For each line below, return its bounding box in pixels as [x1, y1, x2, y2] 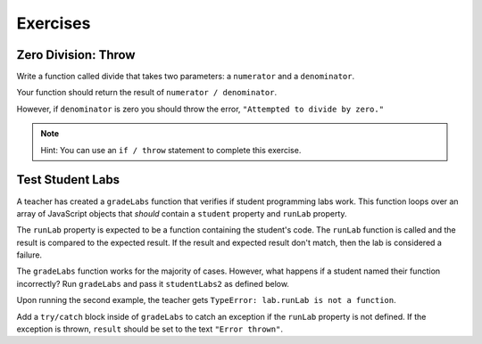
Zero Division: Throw [16, 47, 136, 62]
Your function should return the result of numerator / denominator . [16, 87, 277, 98]
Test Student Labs [16, 172, 120, 187]
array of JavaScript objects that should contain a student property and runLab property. [16, 208, 347, 218]
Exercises [16, 13, 91, 33]
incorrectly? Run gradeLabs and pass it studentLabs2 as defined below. [16, 278, 290, 289]
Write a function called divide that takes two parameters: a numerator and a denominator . [16, 71, 355, 82]
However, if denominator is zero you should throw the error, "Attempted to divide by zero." [16, 103, 384, 114]
